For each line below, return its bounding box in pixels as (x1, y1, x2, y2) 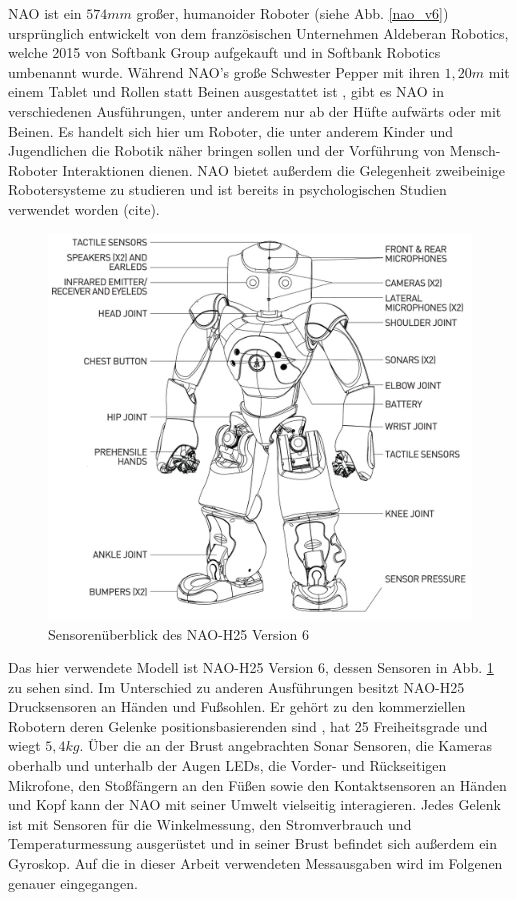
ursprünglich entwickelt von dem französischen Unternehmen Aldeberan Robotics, (8, 22, 509, 43)
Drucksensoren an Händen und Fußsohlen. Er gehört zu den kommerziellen (8, 696, 466, 717)
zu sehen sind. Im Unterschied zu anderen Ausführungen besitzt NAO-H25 (8, 676, 465, 697)
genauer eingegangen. (8, 872, 138, 893)
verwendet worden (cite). (8, 198, 160, 219)
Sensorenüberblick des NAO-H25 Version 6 (48, 623, 309, 644)
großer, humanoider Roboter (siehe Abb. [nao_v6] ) (136, 3, 449, 23)
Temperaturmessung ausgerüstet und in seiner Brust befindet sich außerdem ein (8, 833, 498, 854)
